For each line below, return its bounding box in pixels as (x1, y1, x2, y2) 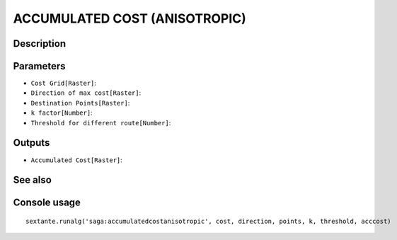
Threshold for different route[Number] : (30, 118, 171, 127)
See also (13, 174, 52, 186)
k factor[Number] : (30, 108, 93, 117)
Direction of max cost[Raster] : (30, 88, 142, 97)
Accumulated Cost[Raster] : (30, 156, 123, 164)
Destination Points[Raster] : (30, 98, 130, 107)
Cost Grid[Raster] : (30, 79, 97, 88)
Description (13, 38, 67, 50)
